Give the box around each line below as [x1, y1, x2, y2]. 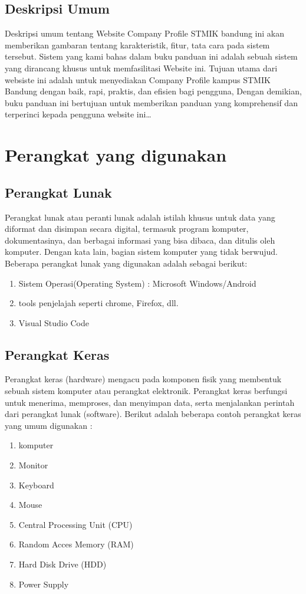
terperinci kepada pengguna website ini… [5, 108, 152, 120]
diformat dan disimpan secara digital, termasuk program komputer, [5, 222, 249, 235]
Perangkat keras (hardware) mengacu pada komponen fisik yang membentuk [5, 373, 282, 385]
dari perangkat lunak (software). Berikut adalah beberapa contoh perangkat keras [5, 408, 301, 420]
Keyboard [18, 478, 54, 491]
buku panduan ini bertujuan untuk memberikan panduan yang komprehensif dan [5, 96, 298, 109]
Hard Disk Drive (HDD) [18, 558, 107, 570]
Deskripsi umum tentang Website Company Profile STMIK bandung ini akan [5, 27, 285, 40]
